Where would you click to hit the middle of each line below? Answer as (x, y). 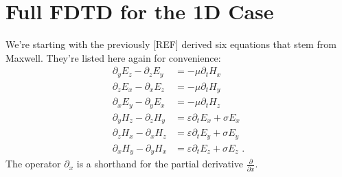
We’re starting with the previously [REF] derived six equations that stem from (171, 44)
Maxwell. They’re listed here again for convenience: (113, 57)
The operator (33, 164)
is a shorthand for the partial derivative (160, 164)
